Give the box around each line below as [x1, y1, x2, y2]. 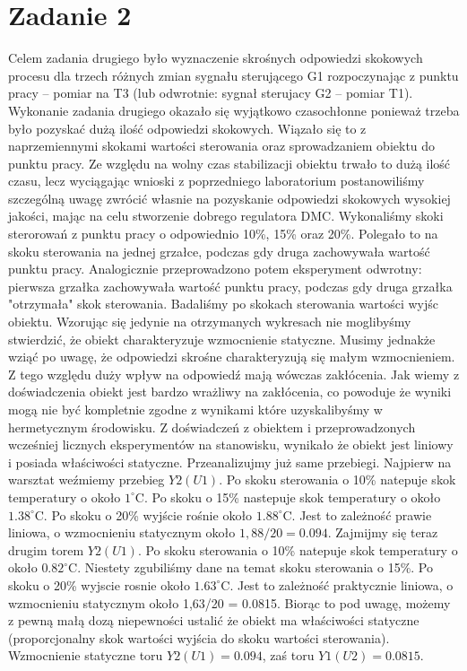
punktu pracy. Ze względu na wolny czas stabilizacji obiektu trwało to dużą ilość [8, 153, 451, 172]
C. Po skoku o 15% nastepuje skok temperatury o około [134, 487, 441, 506]
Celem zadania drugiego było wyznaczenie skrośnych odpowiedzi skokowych [8, 48, 423, 67]
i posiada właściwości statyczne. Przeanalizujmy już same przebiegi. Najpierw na [8, 452, 452, 471]
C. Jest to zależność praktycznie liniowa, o [221, 575, 454, 594]
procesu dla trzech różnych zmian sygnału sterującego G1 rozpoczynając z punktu [8, 65, 459, 84]
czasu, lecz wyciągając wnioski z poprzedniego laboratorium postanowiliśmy [8, 171, 425, 190]
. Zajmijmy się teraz [327, 523, 438, 542]
